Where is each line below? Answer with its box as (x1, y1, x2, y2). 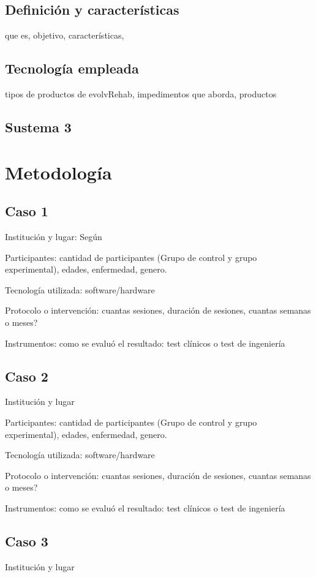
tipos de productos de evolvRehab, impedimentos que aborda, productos (5, 88, 277, 100)
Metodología (5, 159, 112, 184)
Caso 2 (5, 366, 48, 385)
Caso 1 (5, 202, 48, 221)
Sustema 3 (5, 117, 72, 136)
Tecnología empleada (5, 59, 139, 78)
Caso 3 (5, 531, 48, 550)
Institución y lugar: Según (5, 230, 102, 243)
